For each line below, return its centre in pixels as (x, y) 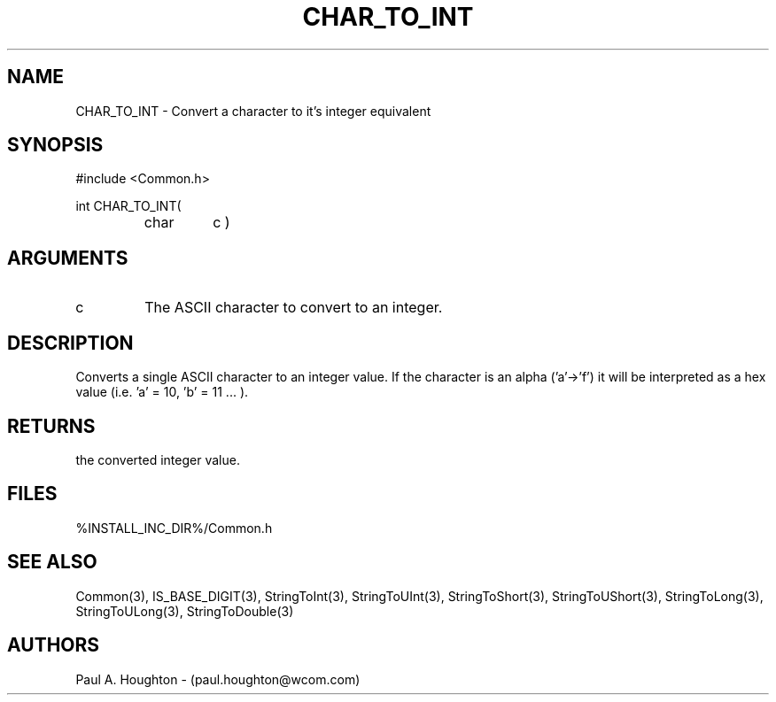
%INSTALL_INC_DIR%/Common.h (174, 528)
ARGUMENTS (68, 258)
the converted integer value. (158, 459)
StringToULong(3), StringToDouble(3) (185, 611)
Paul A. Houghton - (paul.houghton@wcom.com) (218, 679)
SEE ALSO (52, 562)
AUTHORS (54, 645)
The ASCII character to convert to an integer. (294, 308)
